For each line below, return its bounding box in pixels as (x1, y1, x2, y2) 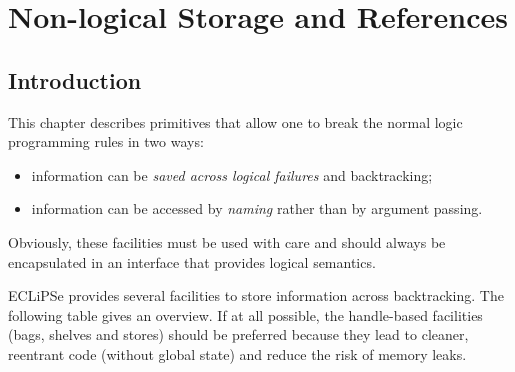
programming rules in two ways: (8, 131, 204, 152)
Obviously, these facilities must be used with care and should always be (8, 231, 446, 252)
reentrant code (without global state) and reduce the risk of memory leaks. (8, 343, 467, 364)
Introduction (8, 64, 142, 95)
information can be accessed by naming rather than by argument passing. (31, 198, 483, 219)
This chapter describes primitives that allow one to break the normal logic (8, 111, 463, 132)
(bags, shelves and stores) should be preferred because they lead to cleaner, (8, 324, 469, 345)
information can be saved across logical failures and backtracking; (31, 164, 433, 185)
